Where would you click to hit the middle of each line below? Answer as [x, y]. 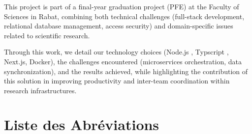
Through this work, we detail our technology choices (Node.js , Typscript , [116, 52]
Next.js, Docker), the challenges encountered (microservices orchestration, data [123, 61]
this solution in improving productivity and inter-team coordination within [117, 81]
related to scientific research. [47, 35]
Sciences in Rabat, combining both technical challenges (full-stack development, [124, 16]
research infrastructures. [40, 90]
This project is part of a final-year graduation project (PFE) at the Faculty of [122, 6]
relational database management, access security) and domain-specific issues [119, 26]
